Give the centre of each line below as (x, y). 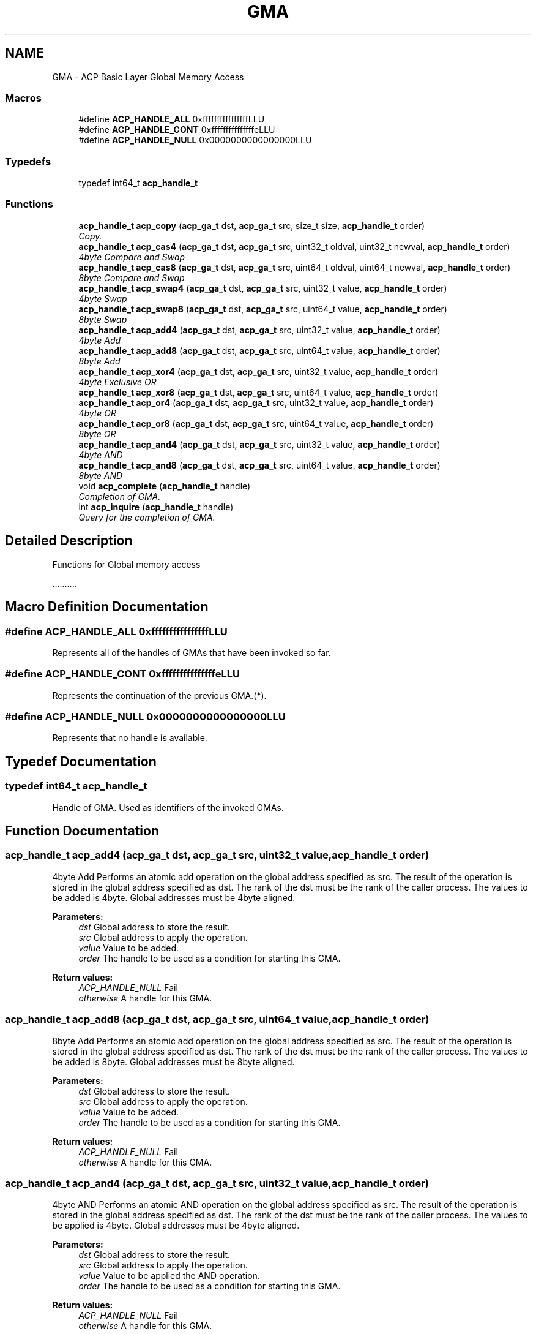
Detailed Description (69, 541)
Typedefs (28, 161)
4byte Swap (103, 298)
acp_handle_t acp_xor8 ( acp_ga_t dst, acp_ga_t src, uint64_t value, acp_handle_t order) (259, 392)
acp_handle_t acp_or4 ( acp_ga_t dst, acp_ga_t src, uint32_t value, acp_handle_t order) (256, 402)
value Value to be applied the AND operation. (169, 1276)
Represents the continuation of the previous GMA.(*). (159, 695)
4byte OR (97, 413)
